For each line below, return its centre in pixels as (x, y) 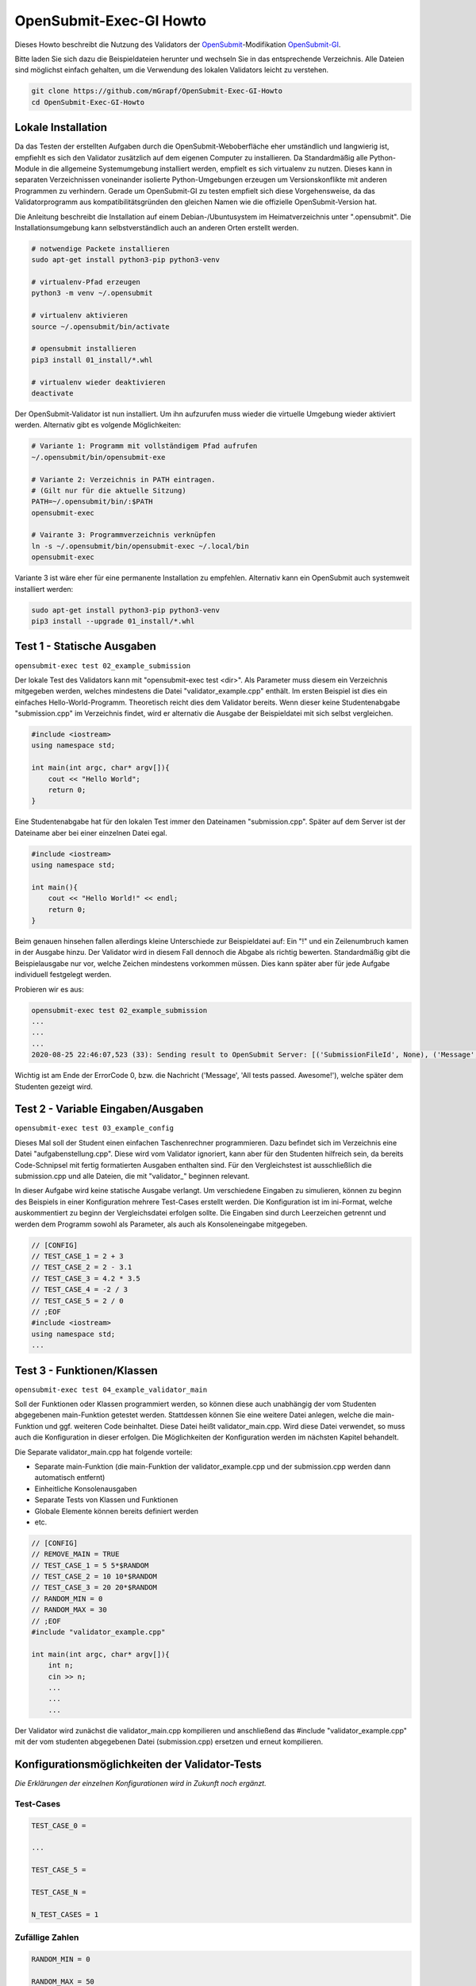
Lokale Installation (61, 128)
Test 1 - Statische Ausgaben (85, 646)
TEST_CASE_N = (59, 1892)
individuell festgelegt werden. (63, 975)
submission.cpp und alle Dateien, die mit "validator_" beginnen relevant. (132, 1177)
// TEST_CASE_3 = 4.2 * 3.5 (86, 1278)
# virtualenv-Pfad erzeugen (86, 282)
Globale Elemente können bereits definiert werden (116, 1511)
